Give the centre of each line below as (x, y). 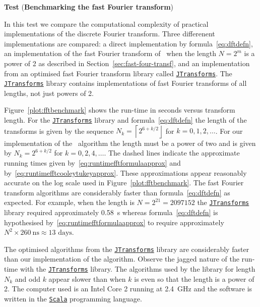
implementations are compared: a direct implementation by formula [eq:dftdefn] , (128, 43)
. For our (229, 131)
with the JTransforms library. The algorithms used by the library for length (138, 268)
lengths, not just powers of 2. (49, 93)
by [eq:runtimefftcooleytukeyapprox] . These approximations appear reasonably (125, 172)
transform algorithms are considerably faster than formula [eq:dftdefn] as (117, 192)
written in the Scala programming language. (73, 298)
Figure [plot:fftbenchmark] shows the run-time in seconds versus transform (120, 110)
